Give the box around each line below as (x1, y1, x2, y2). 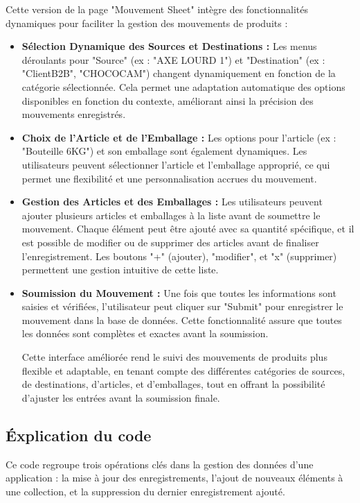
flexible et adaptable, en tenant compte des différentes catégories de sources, (21, 363, 345, 377)
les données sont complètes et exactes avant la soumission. (21, 326, 269, 341)
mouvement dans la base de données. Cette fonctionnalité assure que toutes (21, 312, 342, 327)
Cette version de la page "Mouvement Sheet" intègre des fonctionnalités (6, 2, 308, 16)
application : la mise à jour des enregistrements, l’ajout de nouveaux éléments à (6, 470, 343, 485)
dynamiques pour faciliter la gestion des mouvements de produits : (6, 15, 288, 30)
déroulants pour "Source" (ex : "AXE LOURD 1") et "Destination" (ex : (21, 52, 325, 67)
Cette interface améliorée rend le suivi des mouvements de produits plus (21, 350, 327, 364)
